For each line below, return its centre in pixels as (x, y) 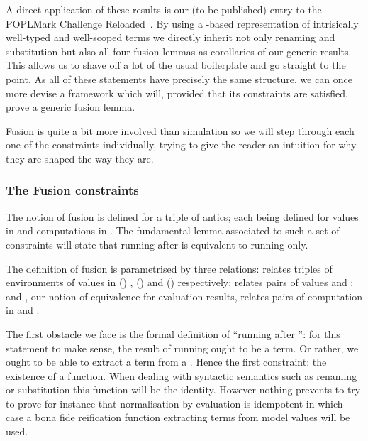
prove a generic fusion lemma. (71, 107)
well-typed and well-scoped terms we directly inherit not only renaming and (171, 37)
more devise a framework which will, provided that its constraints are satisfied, (177, 93)
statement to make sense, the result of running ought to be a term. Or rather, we (182, 348)
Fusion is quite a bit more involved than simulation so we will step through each (180, 130)
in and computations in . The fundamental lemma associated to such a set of (173, 230)
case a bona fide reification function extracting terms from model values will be (178, 417)
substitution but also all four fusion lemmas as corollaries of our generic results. (179, 51)
